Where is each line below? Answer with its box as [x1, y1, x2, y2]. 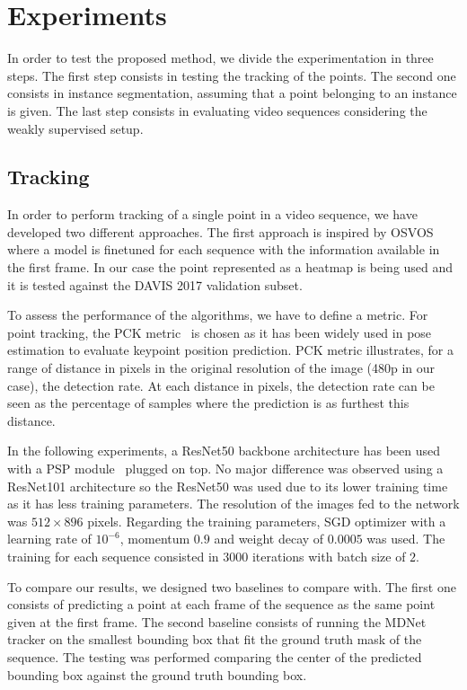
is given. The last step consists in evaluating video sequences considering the [7, 101, 427, 119]
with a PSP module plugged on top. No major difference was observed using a [7, 459, 444, 478]
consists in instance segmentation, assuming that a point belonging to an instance [7, 84, 457, 102]
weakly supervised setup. [7, 119, 144, 137]
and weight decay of [214, 529, 324, 548]
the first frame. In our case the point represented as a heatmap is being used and [7, 258, 454, 277]
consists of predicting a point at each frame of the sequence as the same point [7, 595, 436, 614]
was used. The [366, 529, 445, 548]
